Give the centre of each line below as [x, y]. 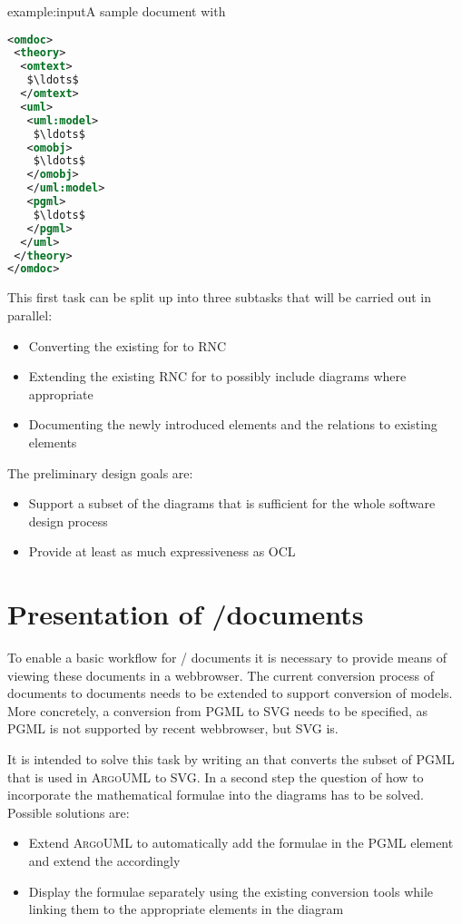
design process [68, 521]
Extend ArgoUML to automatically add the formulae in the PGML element [241, 843]
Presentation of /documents [186, 614]
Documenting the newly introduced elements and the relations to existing [233, 424]
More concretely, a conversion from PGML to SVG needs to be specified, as [218, 710]
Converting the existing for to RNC [128, 345]
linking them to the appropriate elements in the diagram [186, 909]
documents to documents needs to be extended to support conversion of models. [230, 693]
